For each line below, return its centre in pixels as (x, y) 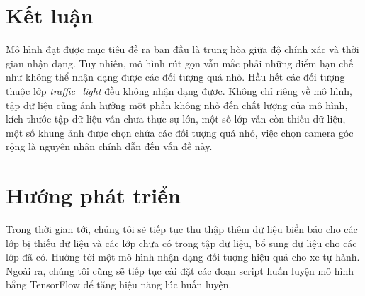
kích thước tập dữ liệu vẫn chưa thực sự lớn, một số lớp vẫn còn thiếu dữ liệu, (176, 119)
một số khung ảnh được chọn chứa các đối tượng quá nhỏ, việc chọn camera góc (180, 132)
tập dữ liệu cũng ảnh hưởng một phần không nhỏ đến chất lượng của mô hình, (177, 104)
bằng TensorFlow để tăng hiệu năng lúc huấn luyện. (119, 284)
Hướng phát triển (93, 195)
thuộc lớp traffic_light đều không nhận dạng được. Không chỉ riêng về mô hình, (179, 90)
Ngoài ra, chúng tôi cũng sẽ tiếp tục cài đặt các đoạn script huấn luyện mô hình (180, 270)
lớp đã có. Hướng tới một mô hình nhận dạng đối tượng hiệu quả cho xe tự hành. (183, 257)
